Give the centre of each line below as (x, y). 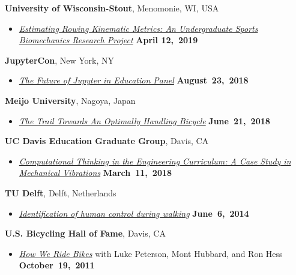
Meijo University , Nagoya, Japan (70, 100)
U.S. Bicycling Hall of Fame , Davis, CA (85, 233)
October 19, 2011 (57, 265)
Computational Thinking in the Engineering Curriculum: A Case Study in (155, 161)
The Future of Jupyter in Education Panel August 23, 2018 (134, 80)
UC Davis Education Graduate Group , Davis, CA (107, 141)
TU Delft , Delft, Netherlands (61, 192)
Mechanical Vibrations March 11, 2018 (95, 173)
